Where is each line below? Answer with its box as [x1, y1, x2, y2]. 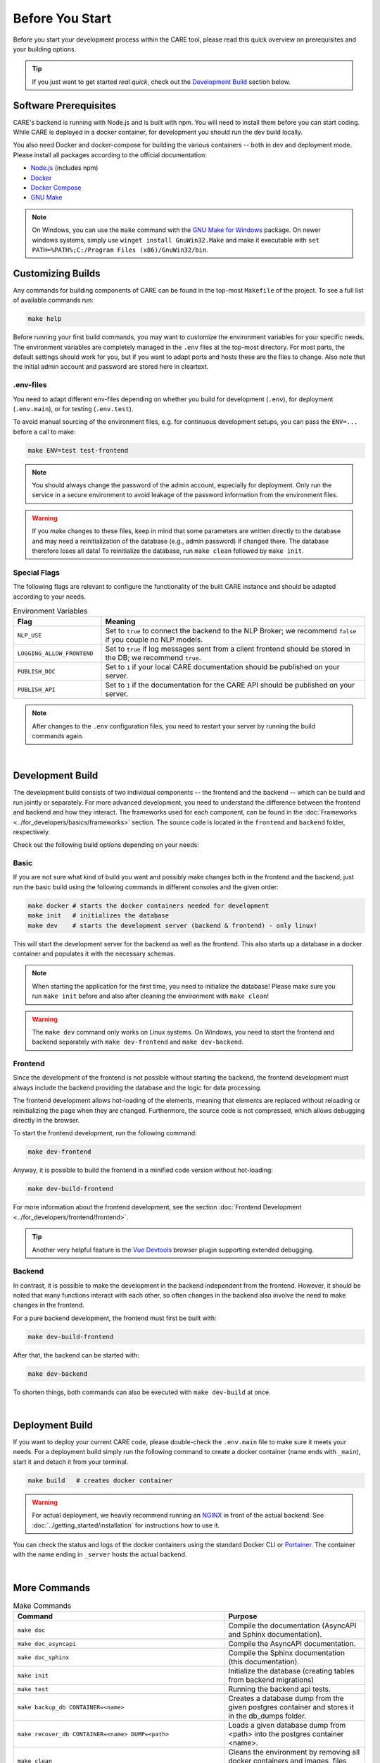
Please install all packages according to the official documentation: [13, 150, 208, 159]
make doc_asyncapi [17, 1640, 77, 1647]
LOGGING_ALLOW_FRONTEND [17, 649, 94, 657]
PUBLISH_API [17, 685, 56, 693]
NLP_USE [17, 631, 42, 639]
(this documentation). [228, 1657, 300, 1667]
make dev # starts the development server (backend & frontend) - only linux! [27, 921, 318, 929]
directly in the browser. [13, 1116, 80, 1125]
